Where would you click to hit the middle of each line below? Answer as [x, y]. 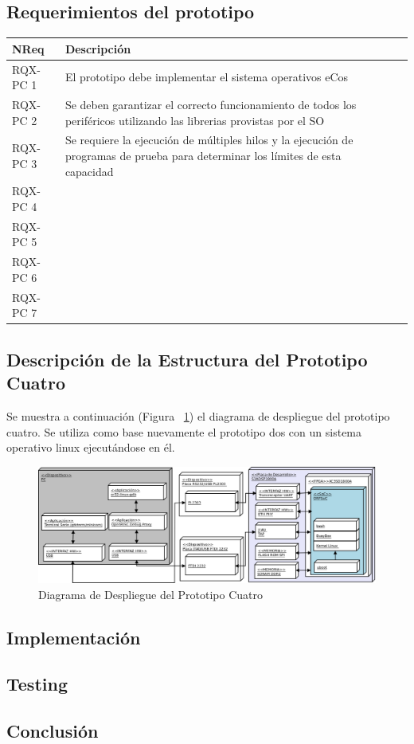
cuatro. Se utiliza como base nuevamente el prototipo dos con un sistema [184, 431]
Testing [37, 684]
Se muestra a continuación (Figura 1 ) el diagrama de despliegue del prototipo [198, 416]
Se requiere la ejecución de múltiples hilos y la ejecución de [209, 140]
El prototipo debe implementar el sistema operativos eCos [207, 77]
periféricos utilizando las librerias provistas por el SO [195, 120]
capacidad [89, 171]
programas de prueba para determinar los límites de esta [203, 156]
